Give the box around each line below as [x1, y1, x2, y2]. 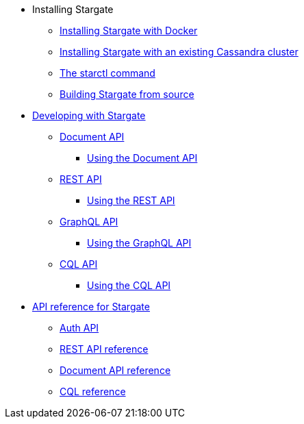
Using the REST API [87, 195, 175, 206]
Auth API [60, 322, 99, 334]
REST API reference [60, 343, 149, 355]
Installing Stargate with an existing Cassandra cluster [60, 46, 299, 58]
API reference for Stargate [32, 301, 150, 312]
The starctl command [60, 67, 155, 79]
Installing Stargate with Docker [60, 25, 198, 36]
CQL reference [60, 386, 126, 397]
